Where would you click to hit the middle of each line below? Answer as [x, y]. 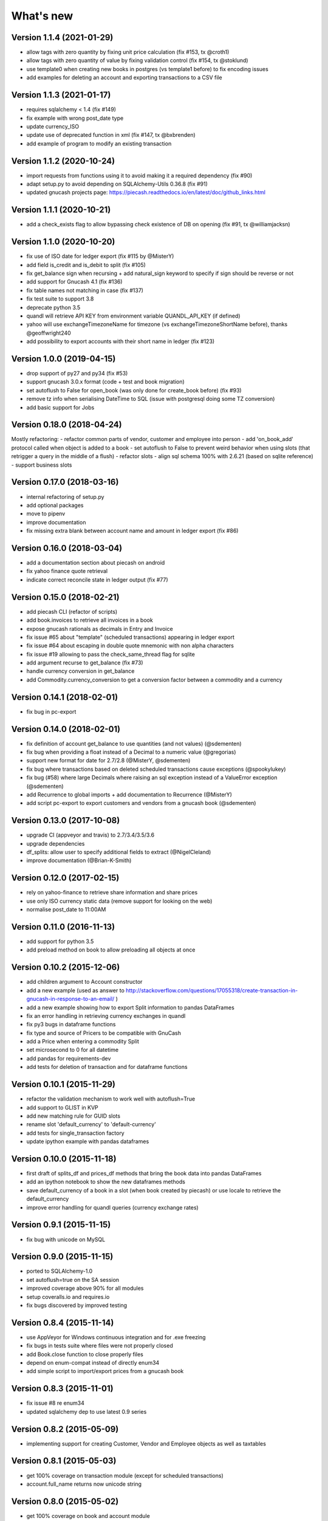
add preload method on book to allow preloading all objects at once [111, 950]
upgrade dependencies [56, 843]
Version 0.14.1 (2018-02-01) [65, 697]
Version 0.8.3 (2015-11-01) [62, 1389]
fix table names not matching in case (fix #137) [85, 290]
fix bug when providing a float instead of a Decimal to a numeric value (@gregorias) [131, 752]
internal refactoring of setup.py [65, 496]
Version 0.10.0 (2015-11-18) [64, 1159]
